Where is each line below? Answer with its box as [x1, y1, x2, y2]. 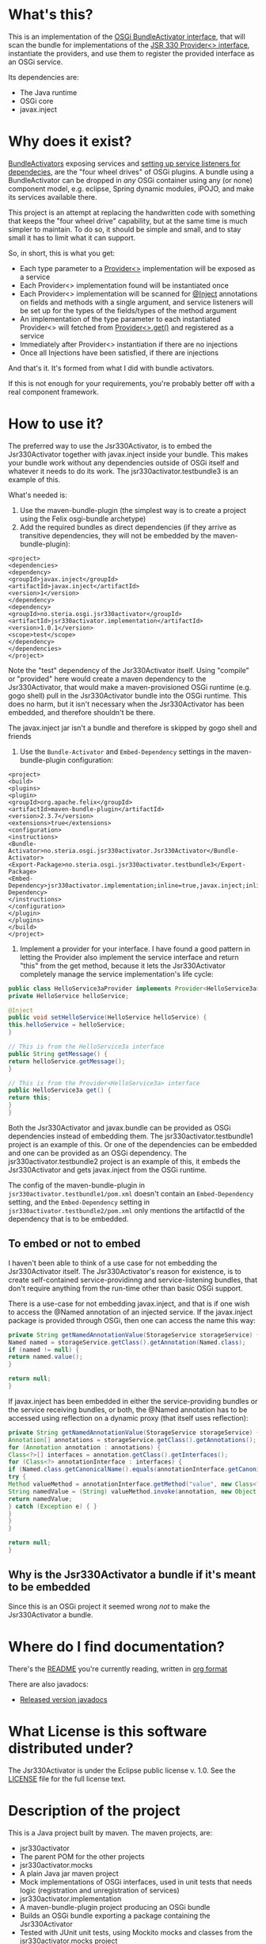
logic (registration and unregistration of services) [19, 1885, 180, 1895]
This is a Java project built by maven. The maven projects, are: [8, 1827, 213, 1837]
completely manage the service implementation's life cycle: [19, 969, 214, 978]
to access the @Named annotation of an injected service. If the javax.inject [8, 1307, 253, 1317]
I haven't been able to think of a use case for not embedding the [8, 1258, 218, 1268]
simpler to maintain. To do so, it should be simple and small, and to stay [8, 224, 241, 234]
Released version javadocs [19, 1694, 108, 1704]
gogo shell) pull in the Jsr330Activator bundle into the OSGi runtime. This [8, 691, 248, 700]
